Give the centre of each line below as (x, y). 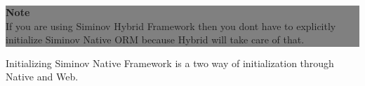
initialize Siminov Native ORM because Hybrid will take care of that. (155, 40)
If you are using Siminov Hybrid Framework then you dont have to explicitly (171, 26)
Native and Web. (42, 77)
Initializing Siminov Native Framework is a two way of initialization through (170, 63)
